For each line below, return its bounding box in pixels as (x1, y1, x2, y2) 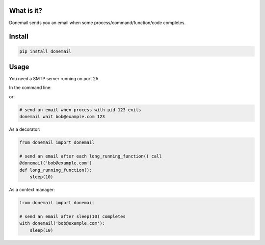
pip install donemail (19, 48, 72, 54)
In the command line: (9, 85, 52, 91)
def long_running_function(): (19, 167, 92, 173)
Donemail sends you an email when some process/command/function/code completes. (9, 20, 186, 26)
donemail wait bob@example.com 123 (19, 114, 105, 120)
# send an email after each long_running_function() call (19, 153, 162, 159)
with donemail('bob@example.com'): (19, 220, 105, 226)
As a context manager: (9, 187, 55, 193)
